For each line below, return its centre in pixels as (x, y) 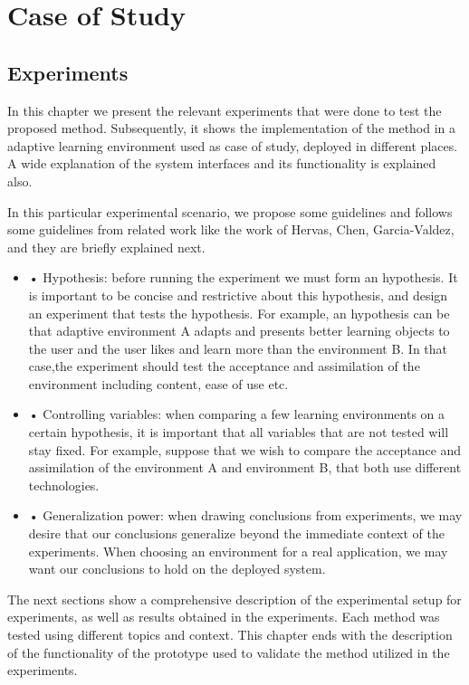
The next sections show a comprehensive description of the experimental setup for (234, 599)
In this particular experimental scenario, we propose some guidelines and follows (230, 211)
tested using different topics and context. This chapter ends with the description (230, 635)
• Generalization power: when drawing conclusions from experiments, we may (245, 515)
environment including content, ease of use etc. (158, 383)
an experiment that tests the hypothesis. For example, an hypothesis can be (239, 313)
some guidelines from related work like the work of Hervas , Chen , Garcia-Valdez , (231, 229)
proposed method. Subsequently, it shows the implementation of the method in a (232, 128)
